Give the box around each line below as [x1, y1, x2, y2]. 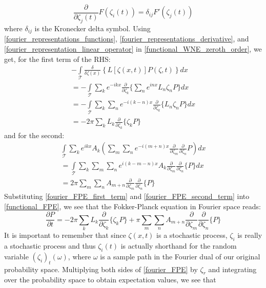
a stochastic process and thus [4, 240, 96, 251]
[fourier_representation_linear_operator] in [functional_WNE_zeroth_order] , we [4, 43, 262, 54]
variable [4, 251, 29, 261]
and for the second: [4, 129, 65, 140]
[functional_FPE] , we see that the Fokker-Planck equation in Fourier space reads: [4, 201, 261, 211]
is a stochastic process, [156, 230, 228, 240]
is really [237, 230, 262, 240]
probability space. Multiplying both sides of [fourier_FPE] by [4, 263, 198, 274]
